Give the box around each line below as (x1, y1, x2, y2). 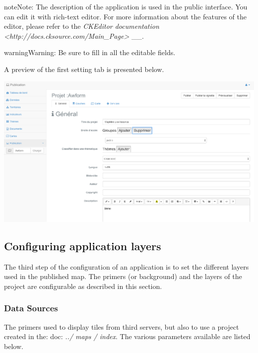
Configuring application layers (4, 238, 161, 253)
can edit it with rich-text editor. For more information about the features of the (4, 11, 247, 21)
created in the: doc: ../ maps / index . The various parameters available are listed (4, 331, 251, 342)
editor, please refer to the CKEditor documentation (4, 21, 159, 31)
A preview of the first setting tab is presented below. (4, 64, 164, 74)
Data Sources (4, 302, 58, 314)
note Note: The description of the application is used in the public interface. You (4, 1, 248, 11)
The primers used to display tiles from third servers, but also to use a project (4, 321, 239, 332)
